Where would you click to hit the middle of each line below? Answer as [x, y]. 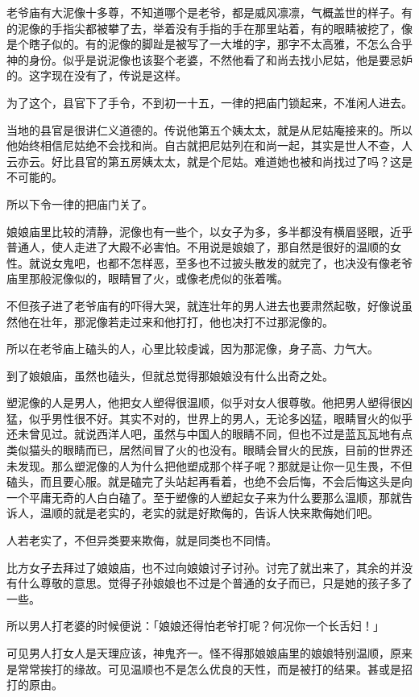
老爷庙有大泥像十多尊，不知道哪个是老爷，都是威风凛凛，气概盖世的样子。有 [209, 12]
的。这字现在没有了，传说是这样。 [97, 75]
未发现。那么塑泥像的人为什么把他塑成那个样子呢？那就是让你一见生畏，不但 [209, 465]
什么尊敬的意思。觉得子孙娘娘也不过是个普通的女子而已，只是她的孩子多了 [215, 583]
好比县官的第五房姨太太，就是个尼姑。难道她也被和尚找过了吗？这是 [232, 161]
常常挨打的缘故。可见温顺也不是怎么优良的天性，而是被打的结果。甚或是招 [215, 668]
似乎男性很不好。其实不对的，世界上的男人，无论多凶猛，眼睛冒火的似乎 [220, 418]
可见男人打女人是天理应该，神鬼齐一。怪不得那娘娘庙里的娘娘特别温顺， [198, 653]
